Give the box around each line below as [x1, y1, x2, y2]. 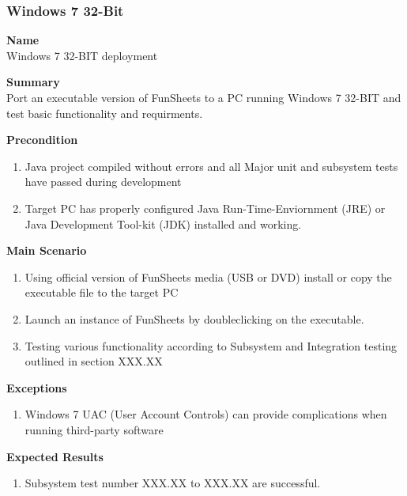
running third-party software [24, 421, 164, 437]
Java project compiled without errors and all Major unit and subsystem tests [24, 157, 398, 174]
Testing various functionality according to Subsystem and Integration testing [24, 337, 398, 354]
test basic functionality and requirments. [6, 104, 203, 121]
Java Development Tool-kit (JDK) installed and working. [24, 215, 302, 232]
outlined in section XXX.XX [24, 353, 163, 369]
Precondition [6, 131, 78, 148]
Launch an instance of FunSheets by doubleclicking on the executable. [24, 310, 364, 327]
